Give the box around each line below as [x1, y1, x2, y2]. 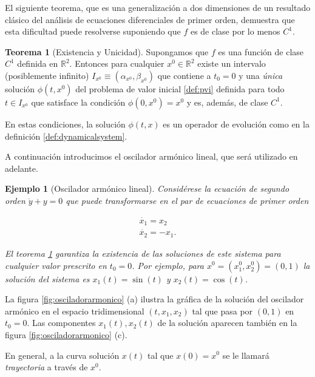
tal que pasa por [192, 304, 253, 317]
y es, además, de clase [186, 95, 268, 108]
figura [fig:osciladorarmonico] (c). [5, 328, 127, 341]
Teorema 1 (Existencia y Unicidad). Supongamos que [5, 45, 209, 58]
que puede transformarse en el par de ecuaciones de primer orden [66, 194, 309, 206]
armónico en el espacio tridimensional [5, 304, 144, 317]
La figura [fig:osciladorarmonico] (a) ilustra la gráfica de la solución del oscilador [5, 293, 304, 305]
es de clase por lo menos [190, 25, 280, 38]
